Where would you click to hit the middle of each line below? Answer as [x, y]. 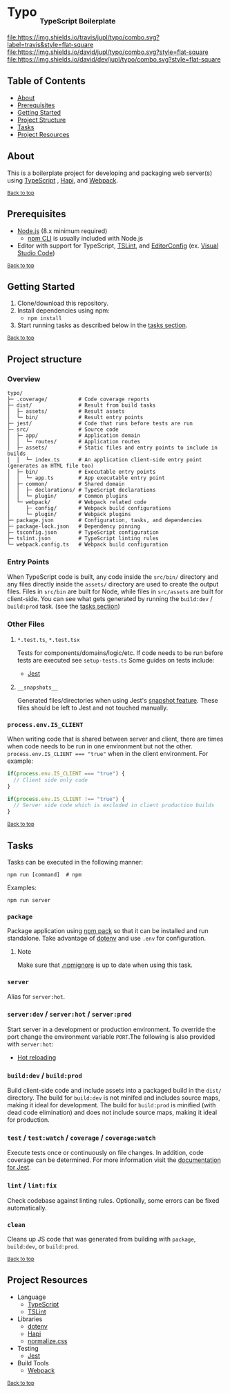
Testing [28, 1348]
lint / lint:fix [32, 1186]
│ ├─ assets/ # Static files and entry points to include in [112, 448]
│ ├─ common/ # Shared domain [66, 484]
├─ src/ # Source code [63, 430]
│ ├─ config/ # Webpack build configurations [89, 508]
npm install [45, 319]
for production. [28, 1120]
